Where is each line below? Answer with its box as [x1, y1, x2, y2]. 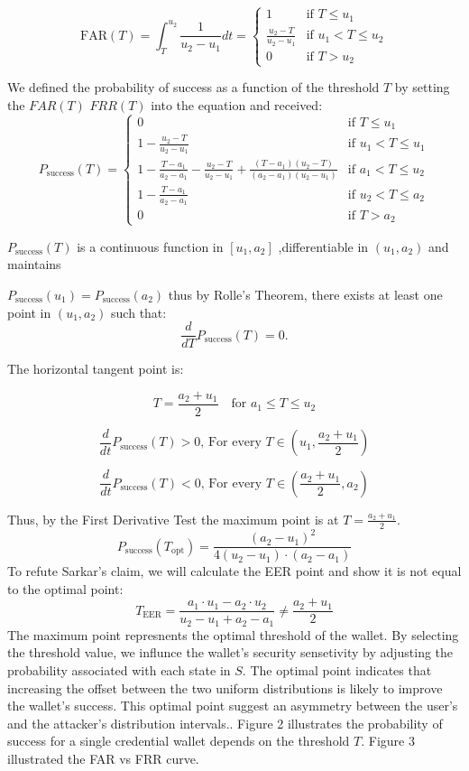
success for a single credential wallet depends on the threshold [7, 731, 350, 750]
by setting [394, 78, 450, 97]
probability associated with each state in [7, 661, 231, 680]
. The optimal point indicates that [242, 661, 432, 680]
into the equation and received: [151, 96, 323, 115]
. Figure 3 [361, 731, 415, 750]
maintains [7, 255, 61, 274]
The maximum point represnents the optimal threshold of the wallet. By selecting [7, 625, 459, 644]
